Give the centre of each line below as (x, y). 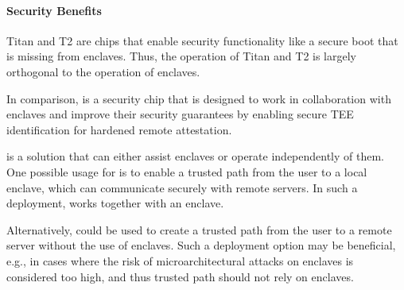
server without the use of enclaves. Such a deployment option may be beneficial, (201, 245)
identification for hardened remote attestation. (119, 129)
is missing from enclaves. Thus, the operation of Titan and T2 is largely (182, 56)
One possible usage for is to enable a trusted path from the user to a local (187, 171)
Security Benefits (54, 10)
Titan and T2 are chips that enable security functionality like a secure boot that (202, 40)
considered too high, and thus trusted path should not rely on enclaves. (180, 276)
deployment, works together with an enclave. (115, 203)
